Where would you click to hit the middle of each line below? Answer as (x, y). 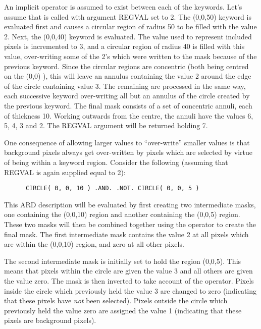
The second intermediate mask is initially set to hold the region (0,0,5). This (123, 261)
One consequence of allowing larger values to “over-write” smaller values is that (127, 142)
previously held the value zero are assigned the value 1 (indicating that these (123, 310)
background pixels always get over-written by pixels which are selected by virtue (128, 152)
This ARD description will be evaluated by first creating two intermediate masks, (130, 204)
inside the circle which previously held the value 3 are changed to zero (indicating (130, 290)
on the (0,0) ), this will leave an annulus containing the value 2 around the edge (128, 76)
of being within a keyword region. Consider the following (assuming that (116, 162)
